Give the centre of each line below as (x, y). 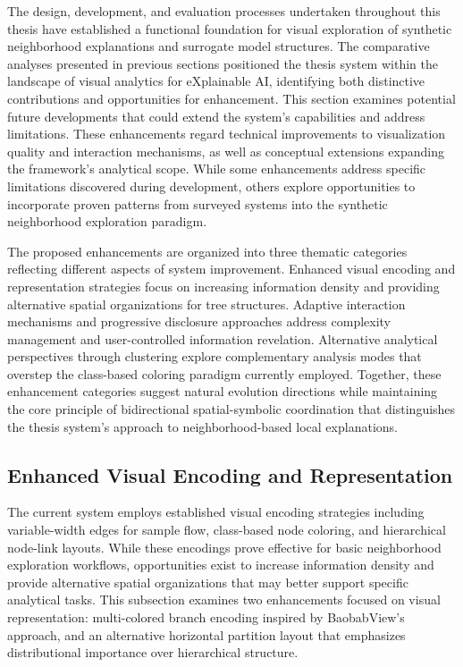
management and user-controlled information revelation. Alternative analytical (223, 338)
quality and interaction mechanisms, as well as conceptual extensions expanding (226, 151)
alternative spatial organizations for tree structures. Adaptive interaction (206, 304)
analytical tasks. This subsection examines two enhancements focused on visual (224, 599)
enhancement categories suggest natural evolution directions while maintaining (223, 391)
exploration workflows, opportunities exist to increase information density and (221, 565)
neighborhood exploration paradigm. (107, 221)
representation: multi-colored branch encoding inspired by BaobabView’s (206, 617)
